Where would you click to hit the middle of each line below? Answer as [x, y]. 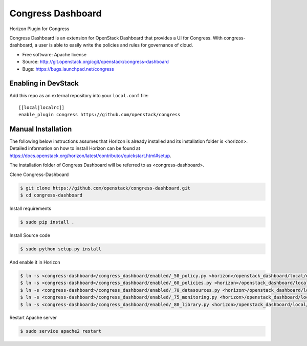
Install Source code [30, 235]
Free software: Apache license [54, 54]
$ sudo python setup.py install [61, 249]
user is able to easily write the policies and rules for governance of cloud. [116, 45]
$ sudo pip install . [47, 222]
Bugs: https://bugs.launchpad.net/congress [68, 69]
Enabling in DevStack [44, 84]
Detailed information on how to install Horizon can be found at [75, 148]
